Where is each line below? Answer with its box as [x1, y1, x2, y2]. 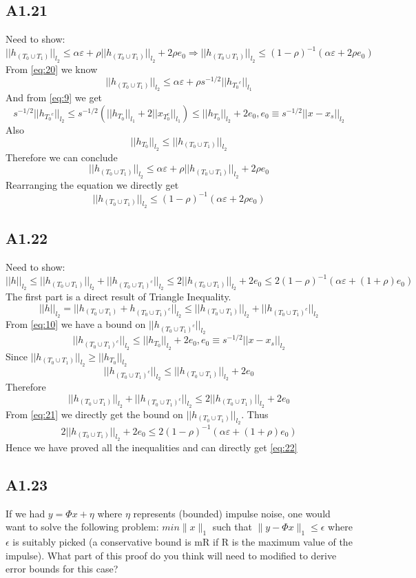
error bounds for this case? [6, 561, 118, 576]
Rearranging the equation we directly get [6, 177, 179, 192]
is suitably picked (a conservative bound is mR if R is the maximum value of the [12, 534, 353, 548]
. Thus [241, 406, 269, 421]
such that [212, 519, 252, 534]
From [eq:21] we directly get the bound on [6, 406, 183, 421]
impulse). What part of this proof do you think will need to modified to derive [6, 548, 337, 562]
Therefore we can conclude [6, 149, 118, 164]
